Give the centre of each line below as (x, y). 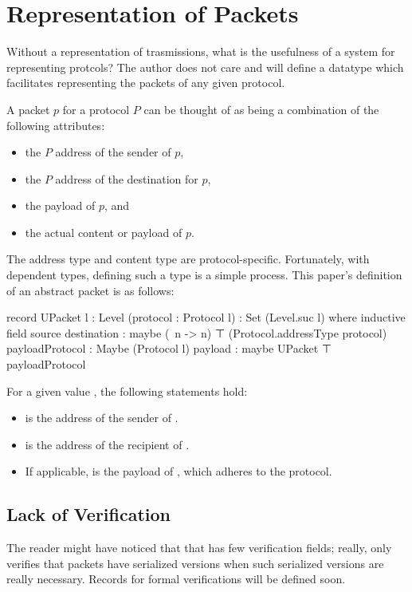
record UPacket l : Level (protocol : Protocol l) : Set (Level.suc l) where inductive (206, 317)
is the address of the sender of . (102, 418)
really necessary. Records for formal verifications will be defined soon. (176, 579)
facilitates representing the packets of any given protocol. (146, 83)
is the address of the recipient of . (107, 444)
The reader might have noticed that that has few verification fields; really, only (199, 548)
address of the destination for (127, 178)
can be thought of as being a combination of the (261, 109)
